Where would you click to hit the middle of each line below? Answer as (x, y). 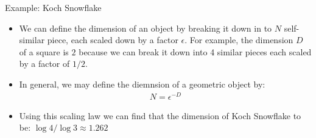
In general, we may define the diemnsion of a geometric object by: (142, 84)
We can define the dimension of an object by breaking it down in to (146, 28)
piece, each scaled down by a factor (113, 40)
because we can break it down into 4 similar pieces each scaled (195, 51)
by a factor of (44, 64)
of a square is (44, 51)
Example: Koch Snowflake (53, 7)
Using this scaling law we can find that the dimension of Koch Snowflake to (160, 115)
